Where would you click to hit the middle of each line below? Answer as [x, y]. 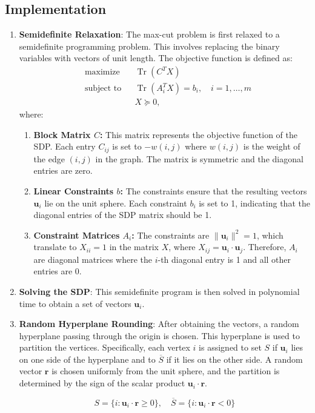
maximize [102, 72]
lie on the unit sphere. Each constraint [116, 203]
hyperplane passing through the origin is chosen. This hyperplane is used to [159, 335]
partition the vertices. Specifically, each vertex [104, 347]
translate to [55, 247]
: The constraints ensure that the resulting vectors [214, 190]
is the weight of [272, 146]
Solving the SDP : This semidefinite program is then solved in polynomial [159, 291]
